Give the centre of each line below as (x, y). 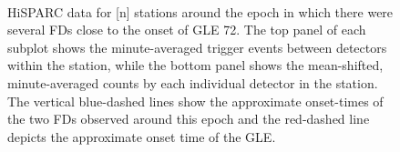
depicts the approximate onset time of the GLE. (142, 136)
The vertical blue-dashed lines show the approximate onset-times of (195, 101)
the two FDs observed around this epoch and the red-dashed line (189, 119)
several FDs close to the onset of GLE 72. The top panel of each (187, 30)
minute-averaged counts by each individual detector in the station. (193, 82)
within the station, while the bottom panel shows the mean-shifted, (195, 65)
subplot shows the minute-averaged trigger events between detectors (197, 47)
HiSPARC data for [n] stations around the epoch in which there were (200, 11)
